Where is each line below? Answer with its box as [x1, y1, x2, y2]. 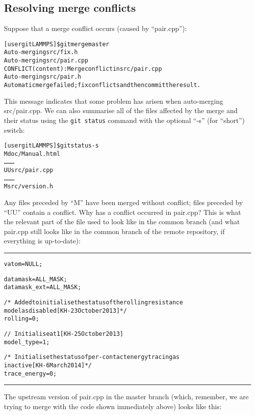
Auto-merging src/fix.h [4, 49, 78, 56]
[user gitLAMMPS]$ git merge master [4, 40, 109, 48]
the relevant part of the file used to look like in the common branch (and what [4, 216, 240, 227]
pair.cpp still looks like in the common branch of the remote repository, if [4, 226, 225, 236]
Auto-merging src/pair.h [4, 73, 81, 81]
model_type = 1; [4, 338, 50, 346]
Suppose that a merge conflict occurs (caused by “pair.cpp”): [4, 23, 187, 33]
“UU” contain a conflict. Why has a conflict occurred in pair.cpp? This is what [4, 207, 241, 217]
